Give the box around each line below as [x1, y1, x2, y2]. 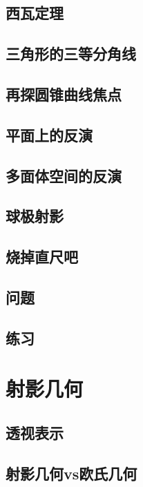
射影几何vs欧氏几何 [6, 462, 137, 484]
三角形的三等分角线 [6, 43, 136, 64]
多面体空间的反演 [6, 164, 122, 186]
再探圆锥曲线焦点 [6, 83, 122, 104]
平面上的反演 [6, 124, 93, 145]
